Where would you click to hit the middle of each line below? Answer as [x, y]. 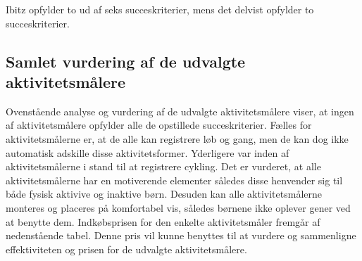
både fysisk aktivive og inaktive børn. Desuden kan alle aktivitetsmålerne [164, 194]
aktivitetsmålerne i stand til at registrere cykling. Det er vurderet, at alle [163, 166]
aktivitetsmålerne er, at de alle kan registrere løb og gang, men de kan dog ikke [177, 138]
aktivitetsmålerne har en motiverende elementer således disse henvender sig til [174, 180]
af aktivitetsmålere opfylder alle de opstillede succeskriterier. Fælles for [159, 125]
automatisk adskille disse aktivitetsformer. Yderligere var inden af [148, 152]
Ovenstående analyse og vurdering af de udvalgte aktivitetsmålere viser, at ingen [180, 111]
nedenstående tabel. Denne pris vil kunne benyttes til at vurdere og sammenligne [181, 235]
